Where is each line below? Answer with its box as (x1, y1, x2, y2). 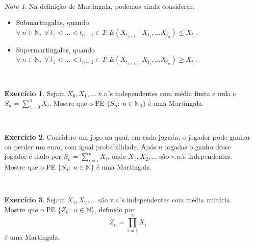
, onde (107, 151, 126, 161)
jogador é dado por (4, 151, 61, 161)
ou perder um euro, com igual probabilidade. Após (4, 141, 156, 151)
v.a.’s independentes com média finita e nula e (98, 88, 236, 98)
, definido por (94, 204, 135, 214)
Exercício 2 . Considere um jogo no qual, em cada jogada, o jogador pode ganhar (4, 131, 251, 142)
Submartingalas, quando (16, 17, 89, 27)
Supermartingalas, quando (16, 44, 95, 54)
